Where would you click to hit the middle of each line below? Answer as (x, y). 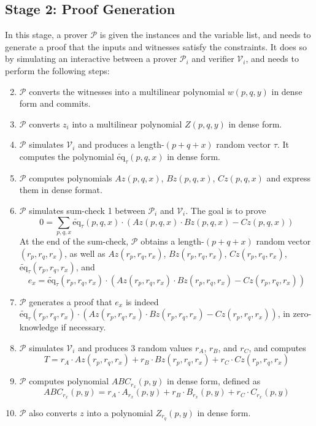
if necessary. (83, 327)
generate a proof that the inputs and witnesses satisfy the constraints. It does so (156, 46)
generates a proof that (71, 301)
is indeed (142, 301)
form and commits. (55, 103)
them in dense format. (61, 190)
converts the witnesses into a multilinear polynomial (127, 91)
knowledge (39, 327)
